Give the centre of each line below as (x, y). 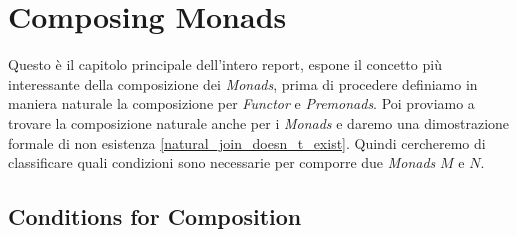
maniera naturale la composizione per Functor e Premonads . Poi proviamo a (241, 103)
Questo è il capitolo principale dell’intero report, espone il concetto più (225, 64)
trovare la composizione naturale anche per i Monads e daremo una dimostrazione (259, 122)
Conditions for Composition (155, 216)
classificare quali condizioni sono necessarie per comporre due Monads (222, 162)
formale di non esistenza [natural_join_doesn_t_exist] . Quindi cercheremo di (247, 142)
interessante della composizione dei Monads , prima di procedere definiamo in (243, 83)
